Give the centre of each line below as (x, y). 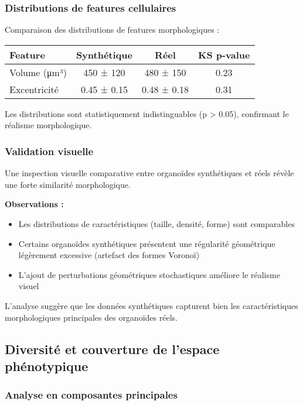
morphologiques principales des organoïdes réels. (91, 317)
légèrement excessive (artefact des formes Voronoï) (109, 255)
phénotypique (47, 365)
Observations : (34, 204)
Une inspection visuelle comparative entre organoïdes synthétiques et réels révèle (149, 173)
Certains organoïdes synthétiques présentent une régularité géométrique (147, 243)
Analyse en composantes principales (91, 395)
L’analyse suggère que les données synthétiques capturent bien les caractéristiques (151, 305)
